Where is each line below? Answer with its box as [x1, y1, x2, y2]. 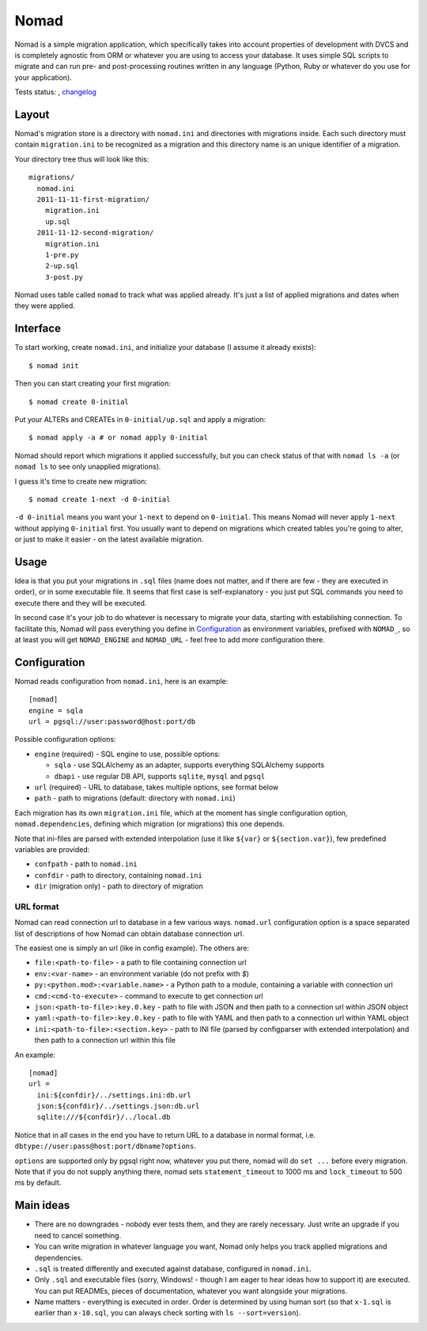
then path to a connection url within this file [34, 1036, 176, 1045]
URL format [14, 901, 59, 912]
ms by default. [14, 1178, 62, 1188]
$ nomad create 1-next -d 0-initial [28, 495, 171, 504]
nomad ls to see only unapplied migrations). [14, 462, 161, 471]
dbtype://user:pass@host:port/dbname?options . [14, 1141, 197, 1151]
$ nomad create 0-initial [28, 397, 130, 406]
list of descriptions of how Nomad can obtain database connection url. [14, 929, 244, 938]
